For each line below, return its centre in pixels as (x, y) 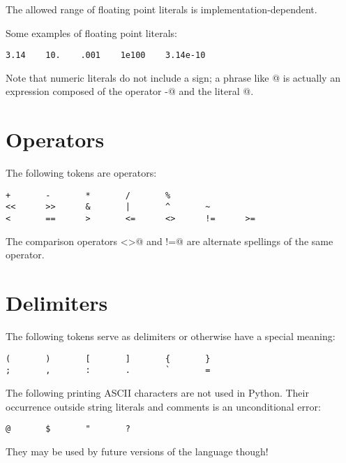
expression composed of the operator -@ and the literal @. (130, 91)
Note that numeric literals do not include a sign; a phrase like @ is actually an (173, 77)
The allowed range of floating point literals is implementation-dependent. (161, 9)
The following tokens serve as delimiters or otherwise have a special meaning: (171, 336)
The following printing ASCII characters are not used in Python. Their (157, 392)
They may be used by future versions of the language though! (137, 451)
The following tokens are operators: (81, 173)
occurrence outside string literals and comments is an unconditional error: (163, 406)
